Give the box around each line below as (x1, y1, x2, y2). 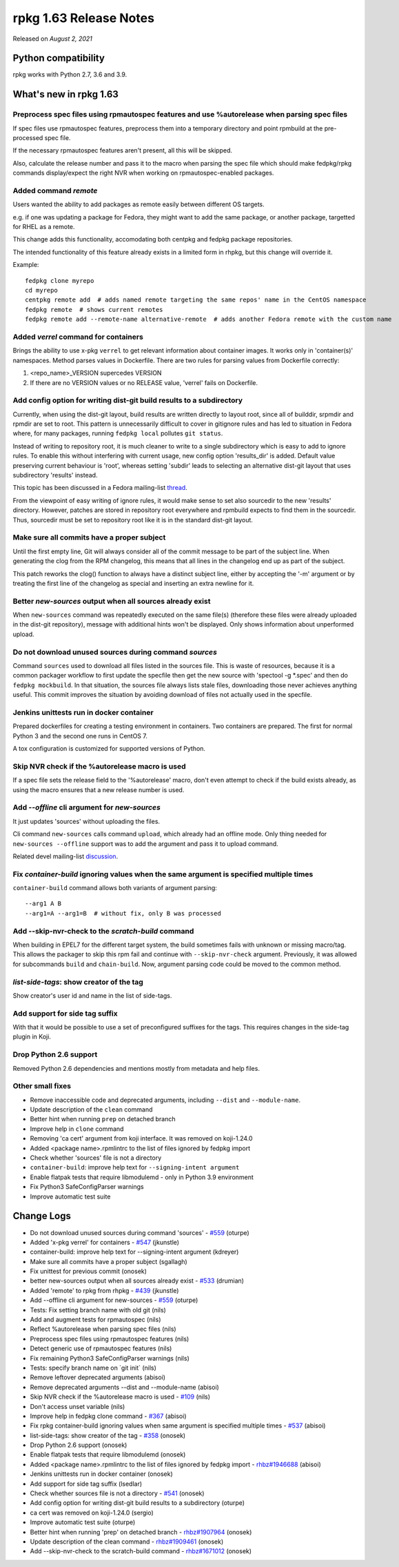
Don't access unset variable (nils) (30, 1402, 125, 1410)
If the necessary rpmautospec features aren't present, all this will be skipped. (12, 146, 233, 155)
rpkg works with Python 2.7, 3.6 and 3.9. (12, 70, 127, 79)
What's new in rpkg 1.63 (12, 88, 119, 100)
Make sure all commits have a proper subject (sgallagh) (30, 1257, 187, 1265)
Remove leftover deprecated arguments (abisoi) (30, 1373, 165, 1381)
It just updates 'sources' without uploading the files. (12, 817, 161, 825)
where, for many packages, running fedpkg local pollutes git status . (12, 429, 223, 437)
